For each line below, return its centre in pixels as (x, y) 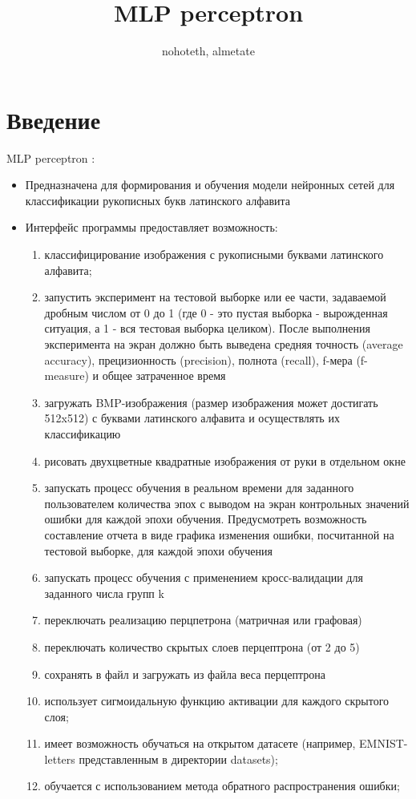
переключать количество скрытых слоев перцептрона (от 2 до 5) (202, 646)
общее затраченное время (164, 375)
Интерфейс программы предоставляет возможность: (151, 227)
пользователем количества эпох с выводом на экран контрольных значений (227, 503)
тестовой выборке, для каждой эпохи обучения (158, 550)
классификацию (83, 433)
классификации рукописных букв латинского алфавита (158, 200)
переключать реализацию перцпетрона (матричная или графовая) (203, 620)
